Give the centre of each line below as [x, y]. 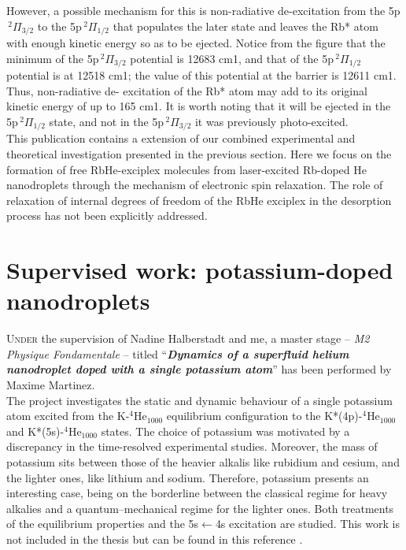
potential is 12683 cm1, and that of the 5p [232, 58]
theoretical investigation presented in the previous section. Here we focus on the [199, 153]
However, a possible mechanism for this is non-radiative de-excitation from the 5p [203, 10]
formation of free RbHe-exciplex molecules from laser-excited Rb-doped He [186, 169]
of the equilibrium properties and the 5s [103, 524]
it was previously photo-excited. [271, 121]
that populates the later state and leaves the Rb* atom [245, 26]
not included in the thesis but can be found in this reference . [155, 539]
